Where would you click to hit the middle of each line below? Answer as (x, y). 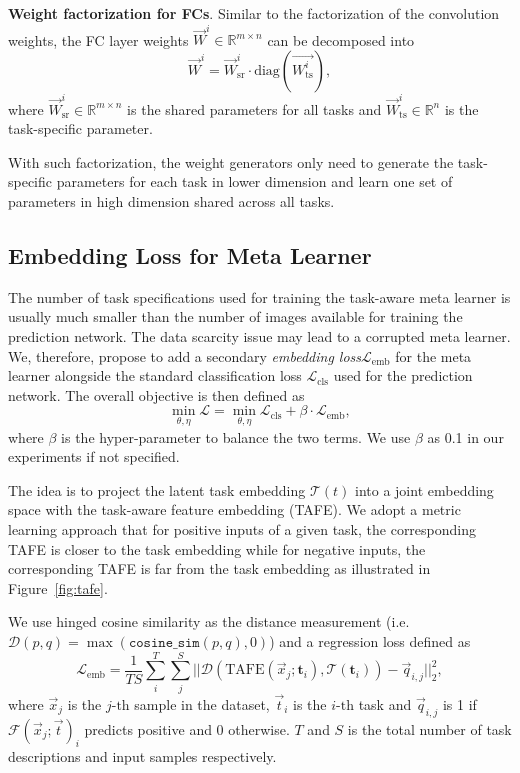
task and (385, 703)
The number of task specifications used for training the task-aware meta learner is (259, 296)
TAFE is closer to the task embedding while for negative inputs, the (217, 548)
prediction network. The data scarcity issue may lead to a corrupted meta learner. (259, 335)
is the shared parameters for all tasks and (254, 108)
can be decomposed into (341, 39)
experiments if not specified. (94, 456)
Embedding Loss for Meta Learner (190, 254)
